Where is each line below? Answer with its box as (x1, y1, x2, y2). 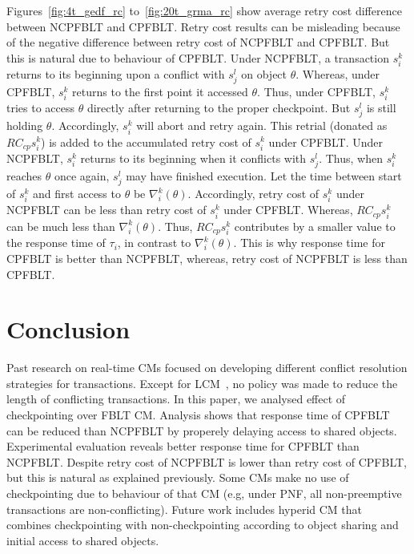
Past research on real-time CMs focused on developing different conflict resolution (6, 359, 408, 376)
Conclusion (6, 313, 131, 346)
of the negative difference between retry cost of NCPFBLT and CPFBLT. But (6, 34, 390, 51)
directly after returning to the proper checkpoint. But (86, 99, 351, 116)
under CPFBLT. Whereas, (223, 201, 353, 218)
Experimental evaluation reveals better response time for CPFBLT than (6, 438, 360, 455)
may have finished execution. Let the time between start (126, 168, 402, 184)
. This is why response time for (233, 234, 385, 251)
